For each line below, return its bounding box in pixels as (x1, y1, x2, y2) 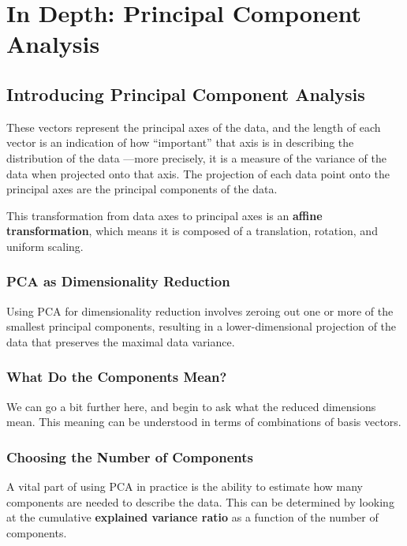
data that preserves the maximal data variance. (6, 333, 235, 350)
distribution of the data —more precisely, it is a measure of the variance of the (6, 149, 386, 166)
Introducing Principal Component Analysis (6, 81, 365, 106)
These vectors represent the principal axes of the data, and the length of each (6, 118, 381, 135)
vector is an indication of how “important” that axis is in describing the (6, 134, 354, 151)
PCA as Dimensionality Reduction (6, 271, 230, 291)
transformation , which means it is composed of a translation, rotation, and (6, 223, 378, 239)
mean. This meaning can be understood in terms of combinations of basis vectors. (6, 413, 401, 430)
